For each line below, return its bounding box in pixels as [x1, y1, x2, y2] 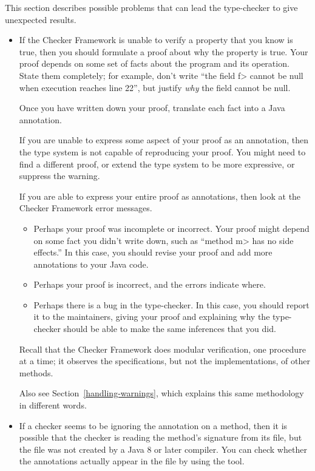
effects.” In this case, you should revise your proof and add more [33, 246, 273, 259]
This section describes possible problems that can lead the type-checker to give [5, 1, 298, 13]
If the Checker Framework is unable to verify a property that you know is [19, 33, 293, 46]
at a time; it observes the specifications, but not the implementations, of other [19, 354, 310, 367]
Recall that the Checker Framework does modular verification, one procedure [19, 342, 306, 355]
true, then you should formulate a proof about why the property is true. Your [19, 45, 308, 58]
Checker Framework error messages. [19, 202, 152, 214]
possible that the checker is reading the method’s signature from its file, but [19, 431, 302, 444]
